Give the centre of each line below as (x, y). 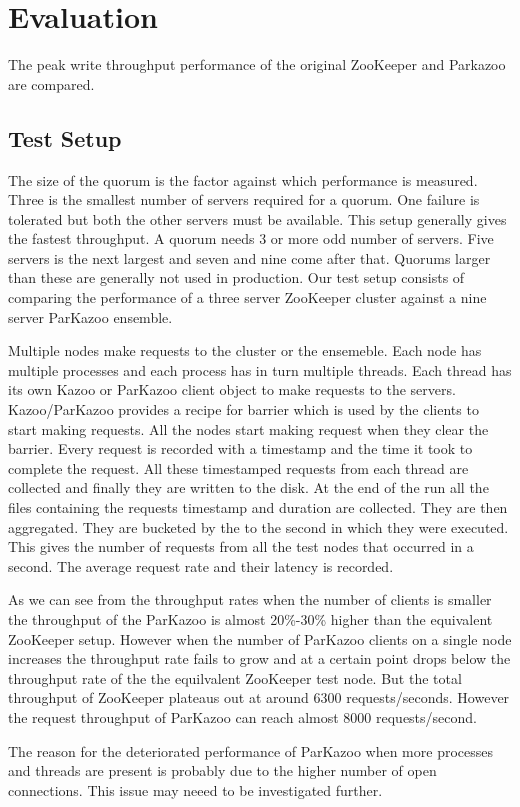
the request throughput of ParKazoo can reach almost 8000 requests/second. (242, 716)
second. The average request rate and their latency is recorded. (201, 565)
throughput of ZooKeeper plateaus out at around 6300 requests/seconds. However (259, 697)
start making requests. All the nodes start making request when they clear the (248, 428)
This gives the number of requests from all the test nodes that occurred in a (241, 546)
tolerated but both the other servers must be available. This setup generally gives (257, 218)
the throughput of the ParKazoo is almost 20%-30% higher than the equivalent (250, 618)
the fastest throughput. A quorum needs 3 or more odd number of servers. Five (251, 238)
